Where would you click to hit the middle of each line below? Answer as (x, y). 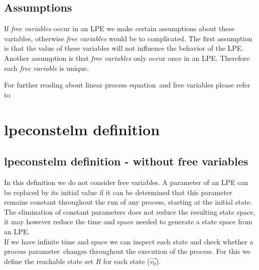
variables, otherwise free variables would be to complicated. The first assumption (128, 38)
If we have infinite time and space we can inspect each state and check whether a (129, 241)
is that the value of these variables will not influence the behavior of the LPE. (124, 48)
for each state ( (126, 261)
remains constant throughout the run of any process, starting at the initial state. (128, 202)
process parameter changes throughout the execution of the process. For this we (127, 251)
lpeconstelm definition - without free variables (126, 161)
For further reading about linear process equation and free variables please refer (127, 85)
